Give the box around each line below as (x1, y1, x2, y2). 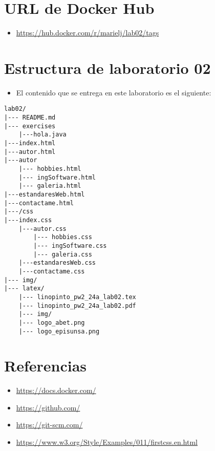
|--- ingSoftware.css (33, 242, 107, 249)
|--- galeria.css (33, 250, 92, 258)
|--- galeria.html (18, 182, 81, 190)
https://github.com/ (16, 402, 80, 413)
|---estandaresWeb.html (4, 191, 85, 198)
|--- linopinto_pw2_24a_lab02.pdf (18, 302, 136, 309)
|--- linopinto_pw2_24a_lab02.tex (18, 293, 136, 301)
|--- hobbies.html (18, 165, 81, 173)
